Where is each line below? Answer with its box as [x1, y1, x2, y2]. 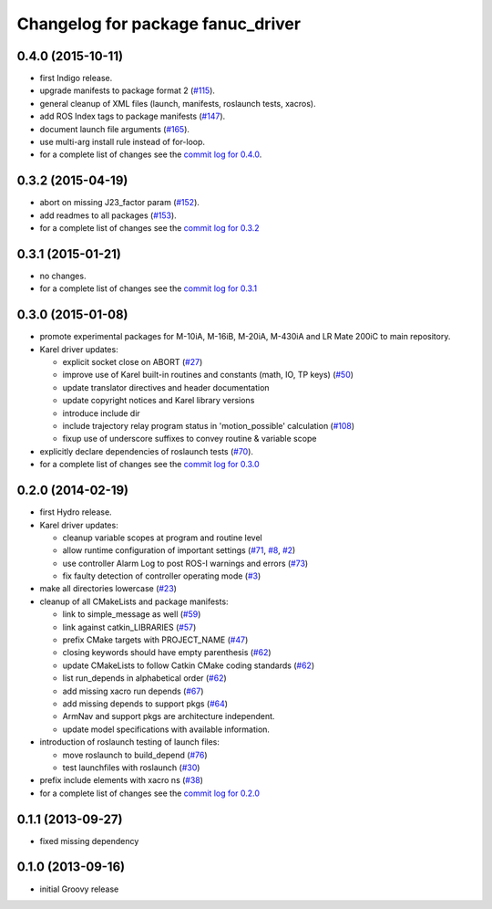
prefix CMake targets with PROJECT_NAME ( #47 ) [62, 634, 249, 645]
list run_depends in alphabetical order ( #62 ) [62, 673, 227, 684]
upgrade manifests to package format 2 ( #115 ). [39, 85, 216, 96]
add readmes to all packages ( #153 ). [39, 210, 177, 221]
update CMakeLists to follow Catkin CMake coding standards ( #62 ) [62, 660, 314, 671]
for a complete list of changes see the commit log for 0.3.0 [39, 459, 260, 470]
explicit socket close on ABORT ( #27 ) [62, 357, 203, 368]
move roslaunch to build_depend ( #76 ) [62, 749, 209, 760]
